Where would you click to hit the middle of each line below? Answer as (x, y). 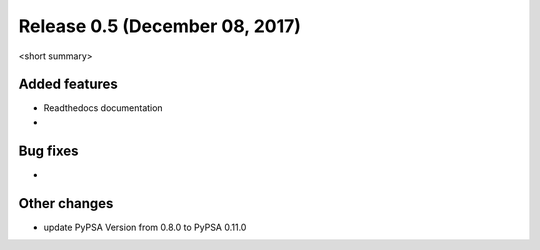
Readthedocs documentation (103, 108)
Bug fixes (48, 150)
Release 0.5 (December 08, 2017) (160, 26)
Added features (68, 84)
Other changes (66, 203)
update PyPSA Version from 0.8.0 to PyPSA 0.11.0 (145, 227)
